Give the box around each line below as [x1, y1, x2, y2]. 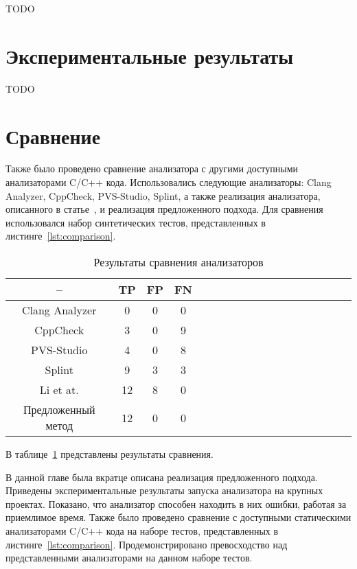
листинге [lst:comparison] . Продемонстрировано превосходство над [5, 537, 288, 551]
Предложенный [23, 402, 95, 417]
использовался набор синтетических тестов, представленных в [5, 215, 266, 229]
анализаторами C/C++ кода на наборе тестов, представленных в [5, 523, 279, 537]
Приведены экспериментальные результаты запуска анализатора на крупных [5, 483, 323, 498]
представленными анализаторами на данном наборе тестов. [5, 550, 253, 565]
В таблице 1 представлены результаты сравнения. [5, 447, 214, 461]
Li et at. [39, 382, 79, 397]
